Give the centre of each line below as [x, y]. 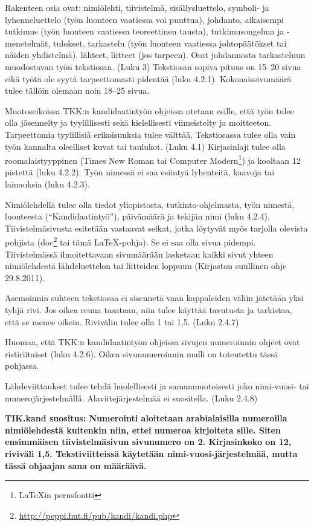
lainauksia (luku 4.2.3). [47, 183]
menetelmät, [28, 43]
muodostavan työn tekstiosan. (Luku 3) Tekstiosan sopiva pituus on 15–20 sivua [153, 66]
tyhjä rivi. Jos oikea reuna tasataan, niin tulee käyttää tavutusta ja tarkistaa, [149, 309]
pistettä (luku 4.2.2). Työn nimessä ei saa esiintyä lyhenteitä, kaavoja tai [140, 172]
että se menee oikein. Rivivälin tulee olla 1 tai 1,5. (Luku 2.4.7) [122, 321]
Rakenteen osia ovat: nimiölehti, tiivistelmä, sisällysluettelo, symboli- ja [137, 7]
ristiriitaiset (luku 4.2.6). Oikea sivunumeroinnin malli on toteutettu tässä [142, 353]
